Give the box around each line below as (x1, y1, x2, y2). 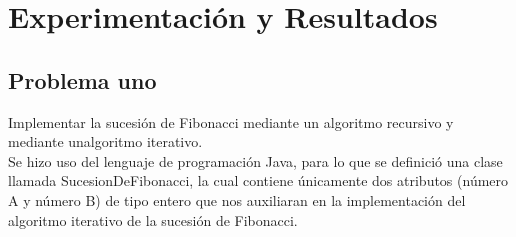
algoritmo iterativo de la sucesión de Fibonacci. (8, 209, 298, 230)
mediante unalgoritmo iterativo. (8, 131, 203, 152)
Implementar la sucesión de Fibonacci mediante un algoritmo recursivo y (8, 111, 454, 132)
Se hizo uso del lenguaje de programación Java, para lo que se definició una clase (8, 150, 503, 171)
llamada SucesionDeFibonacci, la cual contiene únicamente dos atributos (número (8, 170, 509, 191)
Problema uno (8, 64, 157, 95)
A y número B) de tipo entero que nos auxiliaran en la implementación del (8, 189, 466, 210)
